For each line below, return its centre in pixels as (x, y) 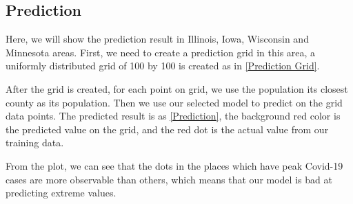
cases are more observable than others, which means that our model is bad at (169, 179)
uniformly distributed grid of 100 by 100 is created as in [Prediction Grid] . (163, 66)
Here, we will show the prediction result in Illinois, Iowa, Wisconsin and (157, 39)
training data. (35, 143)
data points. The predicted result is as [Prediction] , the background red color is (173, 116)
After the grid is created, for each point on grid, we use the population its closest (177, 88)
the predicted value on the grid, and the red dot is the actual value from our (167, 129)
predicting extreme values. (61, 193)
